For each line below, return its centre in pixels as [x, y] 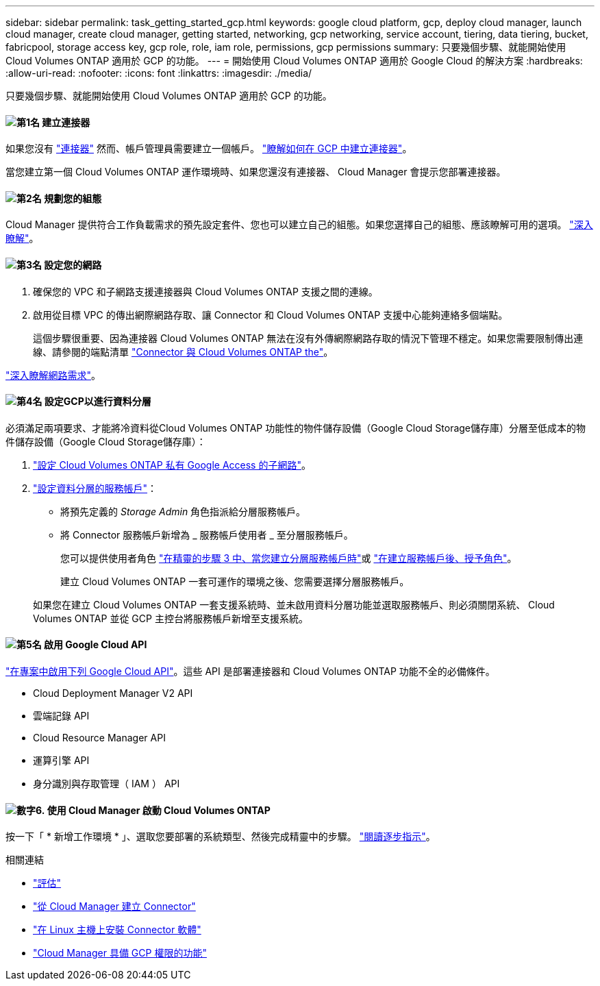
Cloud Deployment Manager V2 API [113, 693]
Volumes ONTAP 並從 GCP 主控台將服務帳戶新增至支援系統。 [171, 618]
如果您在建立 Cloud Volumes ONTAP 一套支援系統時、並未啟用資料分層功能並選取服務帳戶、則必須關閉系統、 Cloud [294, 604]
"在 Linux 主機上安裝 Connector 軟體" [117, 930]
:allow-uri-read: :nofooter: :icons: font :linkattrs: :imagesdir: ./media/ [159, 73]
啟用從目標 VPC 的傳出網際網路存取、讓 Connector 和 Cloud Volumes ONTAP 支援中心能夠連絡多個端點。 [271, 315]
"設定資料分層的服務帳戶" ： [95, 488]
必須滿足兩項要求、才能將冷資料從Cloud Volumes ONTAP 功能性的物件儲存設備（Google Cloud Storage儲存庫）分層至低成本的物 [296, 428]
